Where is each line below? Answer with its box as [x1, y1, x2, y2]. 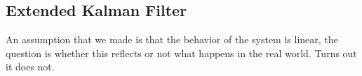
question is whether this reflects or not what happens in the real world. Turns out [6, 45, 357, 60]
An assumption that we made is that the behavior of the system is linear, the [6, 32, 338, 47]
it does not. [6, 59, 55, 74]
